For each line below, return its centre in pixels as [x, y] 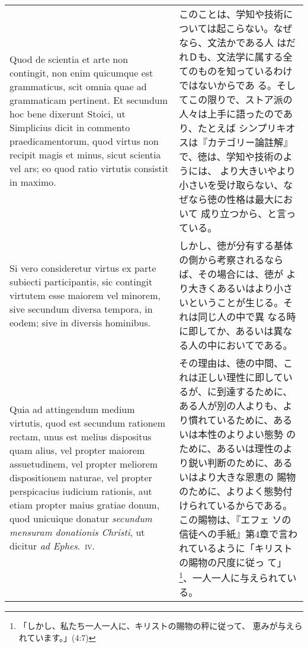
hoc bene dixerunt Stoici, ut [68, 114]
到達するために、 [254, 391]
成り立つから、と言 [244, 213]
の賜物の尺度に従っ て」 [233, 562]
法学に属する [254, 57]
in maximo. [33, 182]
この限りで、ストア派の [240, 99]
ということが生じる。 [236, 302]
